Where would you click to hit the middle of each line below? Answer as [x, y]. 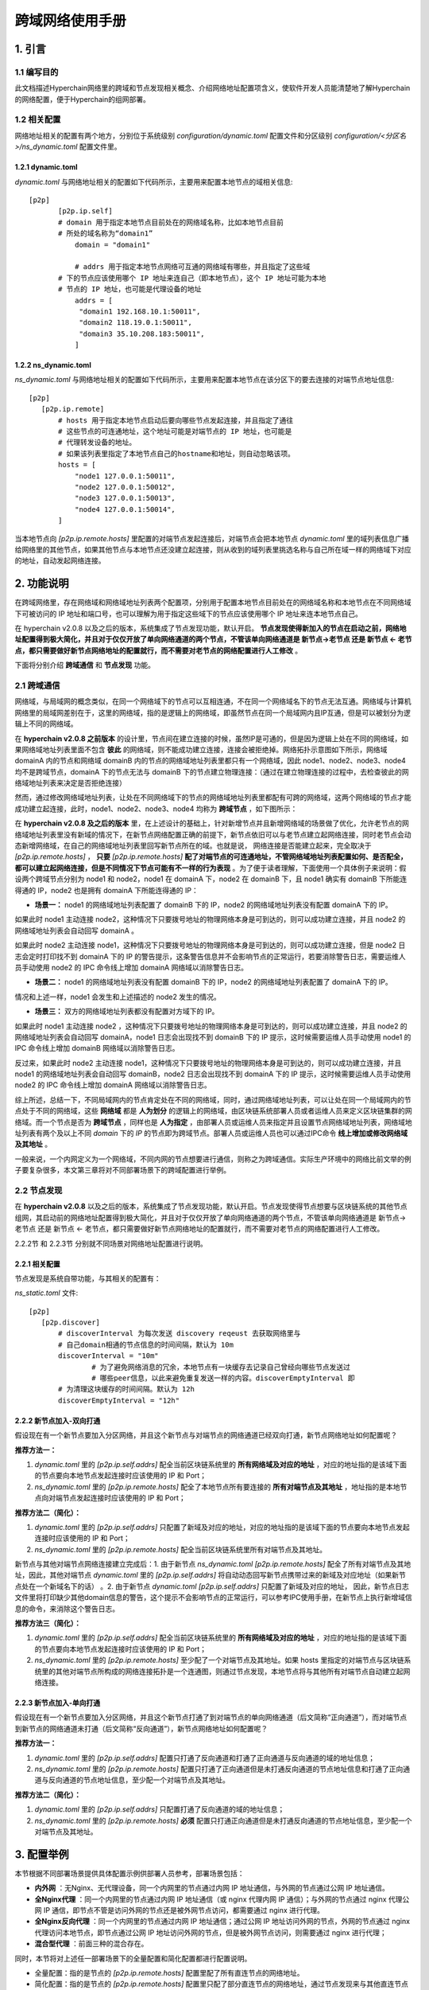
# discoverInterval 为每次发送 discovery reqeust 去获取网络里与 [180, 1334]
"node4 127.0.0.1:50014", [125, 509]
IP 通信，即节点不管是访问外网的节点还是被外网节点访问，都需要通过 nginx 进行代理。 [184, 1910]
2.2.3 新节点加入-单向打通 [58, 1703]
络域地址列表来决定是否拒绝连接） [70, 783]
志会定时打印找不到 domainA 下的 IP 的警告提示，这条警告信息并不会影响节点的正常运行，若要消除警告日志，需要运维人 [210, 956]
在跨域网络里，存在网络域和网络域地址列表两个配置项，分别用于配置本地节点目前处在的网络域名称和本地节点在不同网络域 [213, 603]
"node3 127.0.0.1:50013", [125, 498]
